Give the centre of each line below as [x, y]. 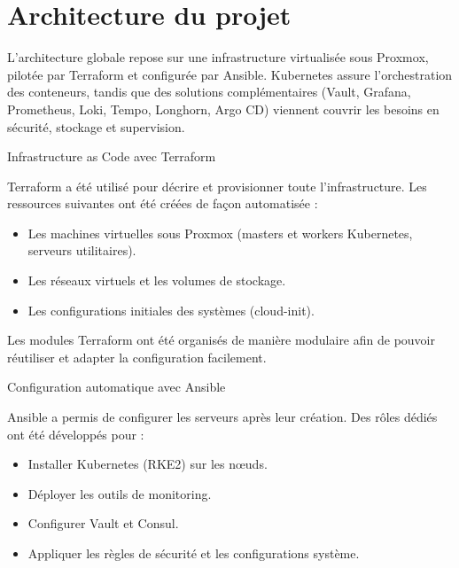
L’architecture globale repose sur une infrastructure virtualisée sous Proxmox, [218, 57]
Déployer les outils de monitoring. [120, 493]
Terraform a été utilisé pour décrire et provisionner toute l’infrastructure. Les [217, 186]
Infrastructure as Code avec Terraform [112, 156]
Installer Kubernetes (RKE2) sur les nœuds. [148, 464]
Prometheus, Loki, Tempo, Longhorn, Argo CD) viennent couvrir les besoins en [223, 109]
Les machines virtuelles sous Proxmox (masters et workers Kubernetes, [220, 233]
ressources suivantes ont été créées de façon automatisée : [163, 203]
